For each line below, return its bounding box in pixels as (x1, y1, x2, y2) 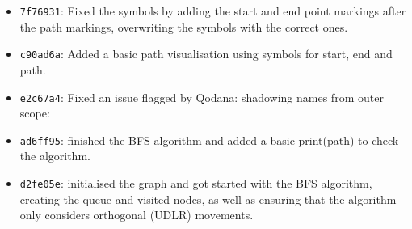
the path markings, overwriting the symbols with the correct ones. (19, 18, 348, 35)
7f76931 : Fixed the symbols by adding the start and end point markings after (19, 2, 406, 19)
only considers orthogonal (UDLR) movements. (19, 206, 254, 223)
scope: (19, 104, 50, 121)
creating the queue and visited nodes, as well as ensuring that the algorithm (19, 190, 397, 207)
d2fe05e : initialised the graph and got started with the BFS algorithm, (19, 175, 372, 191)
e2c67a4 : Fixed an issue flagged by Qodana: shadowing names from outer (19, 88, 384, 105)
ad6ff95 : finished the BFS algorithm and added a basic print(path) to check (19, 131, 399, 148)
